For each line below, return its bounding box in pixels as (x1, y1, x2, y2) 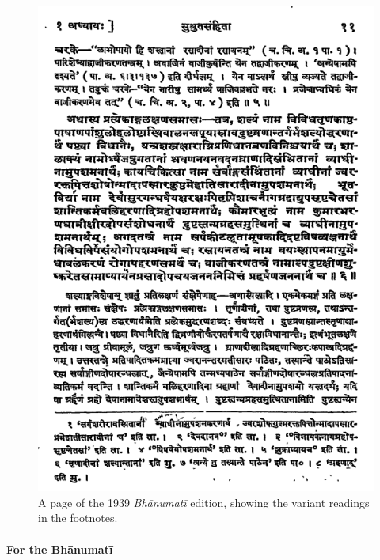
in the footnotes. (38, 509, 118, 526)
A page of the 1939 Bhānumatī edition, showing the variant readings (38, 494, 370, 510)
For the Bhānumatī (6, 540, 113, 557)
